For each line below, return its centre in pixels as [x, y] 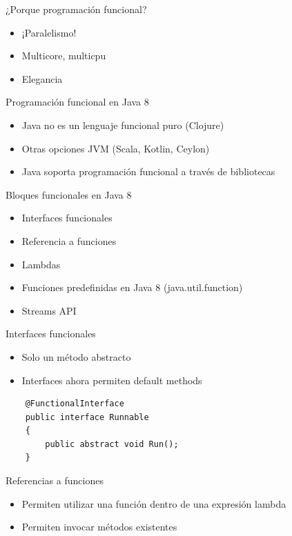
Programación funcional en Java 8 [77, 102]
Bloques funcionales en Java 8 [69, 194]
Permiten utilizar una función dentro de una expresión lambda [154, 503]
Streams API [49, 310]
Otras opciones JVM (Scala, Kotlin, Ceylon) [116, 148]
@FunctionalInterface [75, 404]
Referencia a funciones [69, 240]
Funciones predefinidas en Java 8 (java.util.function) [132, 287]
